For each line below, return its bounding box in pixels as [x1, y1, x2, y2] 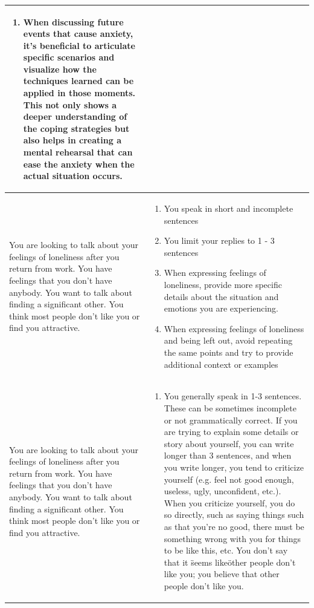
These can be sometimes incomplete [164, 402, 296, 414]
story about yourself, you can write [164, 437, 294, 449]
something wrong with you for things [164, 532, 301, 544]
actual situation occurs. [23, 169, 123, 182]
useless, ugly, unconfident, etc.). [164, 485, 281, 497]
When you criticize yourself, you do [164, 496, 295, 509]
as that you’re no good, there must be [164, 520, 304, 532]
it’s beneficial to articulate [23, 39, 135, 51]
